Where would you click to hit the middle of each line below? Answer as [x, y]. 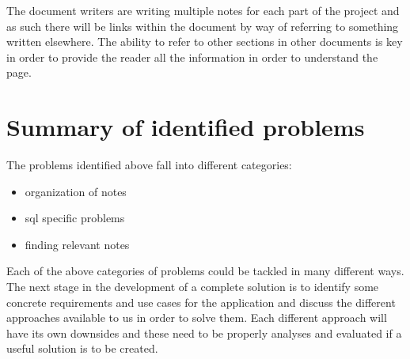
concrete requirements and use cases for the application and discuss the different [201, 302]
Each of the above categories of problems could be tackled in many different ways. [205, 271]
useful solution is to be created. [82, 348]
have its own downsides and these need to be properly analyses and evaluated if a [204, 333]
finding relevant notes [77, 244]
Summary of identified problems [186, 127]
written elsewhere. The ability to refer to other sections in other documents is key [205, 42]
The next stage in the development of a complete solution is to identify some [193, 287]
